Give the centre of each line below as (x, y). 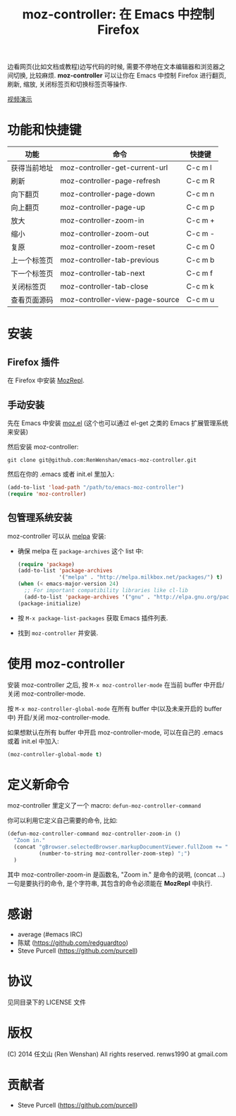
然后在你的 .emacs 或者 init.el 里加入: (61, 474)
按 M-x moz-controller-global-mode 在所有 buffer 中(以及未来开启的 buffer (114, 708)
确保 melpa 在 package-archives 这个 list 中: (81, 551)
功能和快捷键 (45, 130)
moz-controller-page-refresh (110, 181)
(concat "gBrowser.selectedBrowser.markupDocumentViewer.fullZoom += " (121, 847)
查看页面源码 (32, 300)
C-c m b (200, 260)
